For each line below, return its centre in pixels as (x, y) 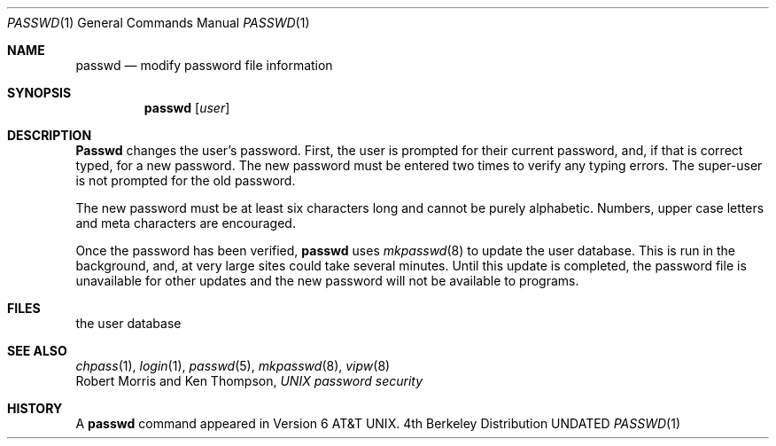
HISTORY (35, 408)
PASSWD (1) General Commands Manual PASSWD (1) (159, 23)
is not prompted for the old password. (186, 180)
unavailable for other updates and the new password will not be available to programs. (327, 281)
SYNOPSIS (39, 93)
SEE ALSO (37, 351)
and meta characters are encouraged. (186, 223)
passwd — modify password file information (204, 65)
